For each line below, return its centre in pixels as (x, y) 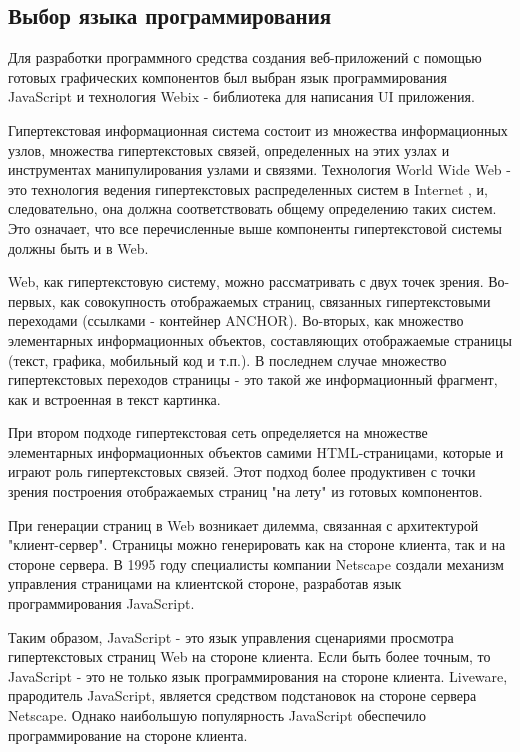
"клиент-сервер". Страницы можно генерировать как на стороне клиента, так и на (257, 544)
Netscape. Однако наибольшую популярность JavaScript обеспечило (217, 715)
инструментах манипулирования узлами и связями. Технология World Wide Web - (259, 169)
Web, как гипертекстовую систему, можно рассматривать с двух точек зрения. (246, 281)
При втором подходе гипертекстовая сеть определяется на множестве (218, 432)
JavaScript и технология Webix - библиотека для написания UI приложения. (241, 96)
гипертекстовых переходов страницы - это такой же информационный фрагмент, (253, 379)
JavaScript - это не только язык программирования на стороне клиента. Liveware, (258, 675)
